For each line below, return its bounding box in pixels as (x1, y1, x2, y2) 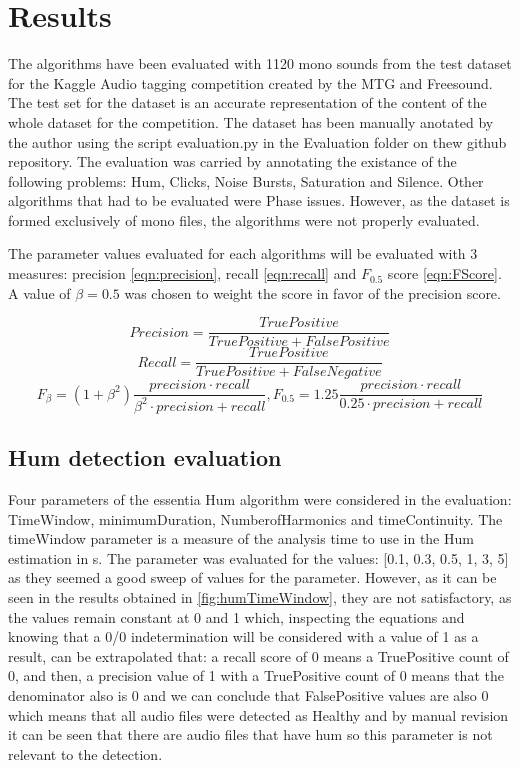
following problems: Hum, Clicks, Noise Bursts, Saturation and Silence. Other (8, 170, 484, 191)
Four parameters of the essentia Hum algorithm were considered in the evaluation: (8, 488, 512, 509)
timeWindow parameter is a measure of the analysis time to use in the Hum (8, 528, 474, 549)
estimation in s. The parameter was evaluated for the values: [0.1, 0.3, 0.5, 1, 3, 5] (8, 547, 509, 568)
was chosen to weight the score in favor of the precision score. (124, 282, 501, 303)
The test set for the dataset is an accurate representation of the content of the (8, 92, 487, 113)
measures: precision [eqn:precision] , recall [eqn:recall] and (8, 263, 357, 284)
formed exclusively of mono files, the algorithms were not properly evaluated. (8, 209, 480, 230)
